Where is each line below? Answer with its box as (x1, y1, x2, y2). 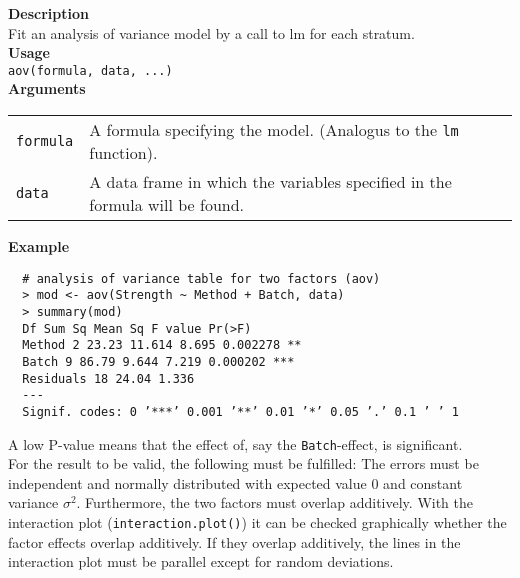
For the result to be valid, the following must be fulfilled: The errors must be (8, 453, 479, 474)
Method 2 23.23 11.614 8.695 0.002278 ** (22, 338, 302, 353)
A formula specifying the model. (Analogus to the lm (89, 118, 459, 142)
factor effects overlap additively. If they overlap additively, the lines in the (8, 531, 461, 552)
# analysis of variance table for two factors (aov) (22, 271, 381, 286)
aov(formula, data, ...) (8, 63, 173, 78)
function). (89, 141, 158, 165)
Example (8, 236, 70, 257)
